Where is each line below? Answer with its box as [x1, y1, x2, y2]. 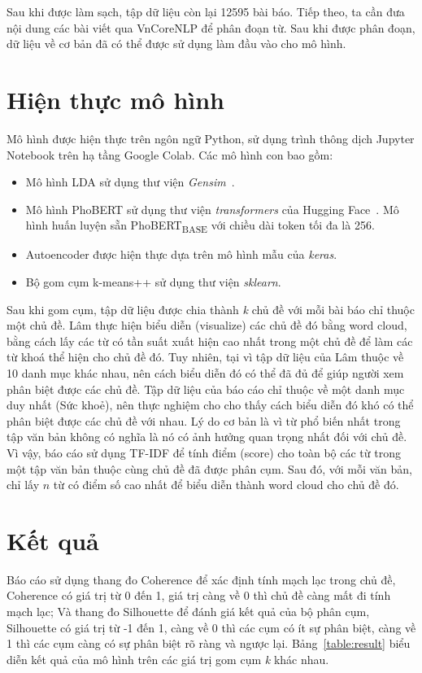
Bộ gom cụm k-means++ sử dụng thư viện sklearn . [25, 273, 281, 290]
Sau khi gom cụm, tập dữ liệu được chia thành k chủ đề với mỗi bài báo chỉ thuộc [7, 300, 415, 317]
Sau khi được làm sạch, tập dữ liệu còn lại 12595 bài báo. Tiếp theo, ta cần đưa [7, 3, 405, 20]
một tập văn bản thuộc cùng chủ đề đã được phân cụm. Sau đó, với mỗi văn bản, [7, 460, 412, 477]
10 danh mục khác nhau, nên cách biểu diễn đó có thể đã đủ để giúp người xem [7, 364, 404, 381]
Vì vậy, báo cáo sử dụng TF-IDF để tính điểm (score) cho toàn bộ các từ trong [7, 444, 401, 461]
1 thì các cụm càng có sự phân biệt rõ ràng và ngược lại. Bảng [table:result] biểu [7, 635, 411, 652]
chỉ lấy [7, 476, 40, 493]
